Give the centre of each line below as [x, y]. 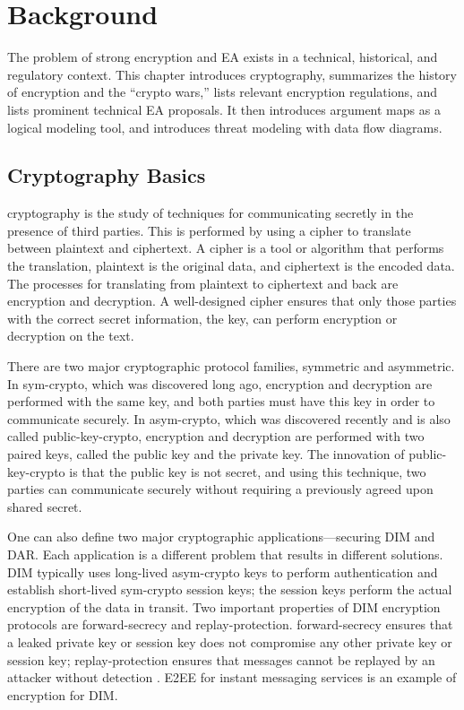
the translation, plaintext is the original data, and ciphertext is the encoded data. [231, 266]
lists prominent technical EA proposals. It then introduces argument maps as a [224, 109]
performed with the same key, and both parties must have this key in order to [221, 401]
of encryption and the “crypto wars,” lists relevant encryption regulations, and [223, 92]
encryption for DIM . [63, 694]
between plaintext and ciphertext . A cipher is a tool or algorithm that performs [226, 248]
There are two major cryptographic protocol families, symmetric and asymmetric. [231, 366]
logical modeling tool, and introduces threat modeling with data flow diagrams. [225, 127]
